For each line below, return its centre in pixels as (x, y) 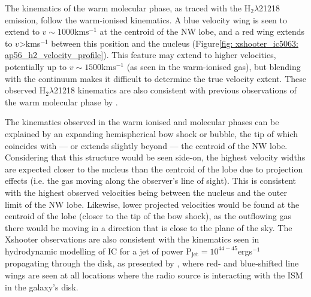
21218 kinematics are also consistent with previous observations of (175, 90)
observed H (25, 90)
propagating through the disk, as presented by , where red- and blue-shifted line (152, 263)
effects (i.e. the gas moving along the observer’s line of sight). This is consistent (151, 181)
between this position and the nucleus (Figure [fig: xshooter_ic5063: (175, 43)
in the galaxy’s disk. (42, 287)
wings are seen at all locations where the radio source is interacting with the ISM (154, 275)
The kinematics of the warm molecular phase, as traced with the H (128, 8)
